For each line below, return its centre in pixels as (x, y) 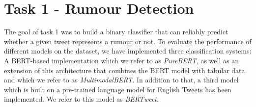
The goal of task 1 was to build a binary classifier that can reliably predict (116, 32)
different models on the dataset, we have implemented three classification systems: (128, 51)
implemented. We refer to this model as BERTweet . (81, 99)
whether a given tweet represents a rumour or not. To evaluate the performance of (128, 41)
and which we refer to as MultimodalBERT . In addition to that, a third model (121, 80)
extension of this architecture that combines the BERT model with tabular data (125, 70)
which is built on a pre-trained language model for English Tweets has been (118, 89)
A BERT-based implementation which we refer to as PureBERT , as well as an (121, 60)
